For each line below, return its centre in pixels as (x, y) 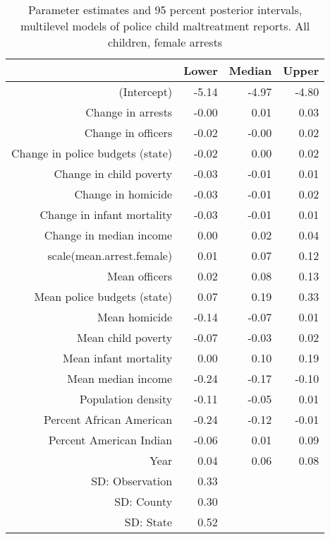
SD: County (143, 501)
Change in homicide (123, 194)
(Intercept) (146, 91)
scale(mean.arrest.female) (110, 255)
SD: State (148, 522)
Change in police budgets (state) (92, 153)
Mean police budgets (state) (103, 296)
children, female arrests (165, 42)
